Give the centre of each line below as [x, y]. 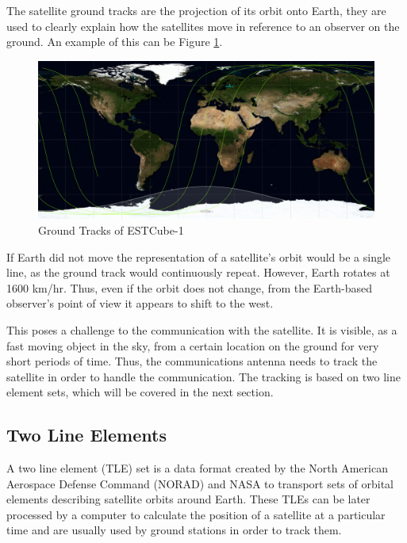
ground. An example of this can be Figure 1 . [115, 42]
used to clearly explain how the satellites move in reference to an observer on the [203, 26]
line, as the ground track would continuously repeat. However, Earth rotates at [198, 272]
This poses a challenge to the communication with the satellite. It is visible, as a [202, 329]
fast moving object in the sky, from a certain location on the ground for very [193, 345]
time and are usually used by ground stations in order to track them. [174, 530]
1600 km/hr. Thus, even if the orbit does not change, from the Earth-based [190, 287]
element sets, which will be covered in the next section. [140, 392]
